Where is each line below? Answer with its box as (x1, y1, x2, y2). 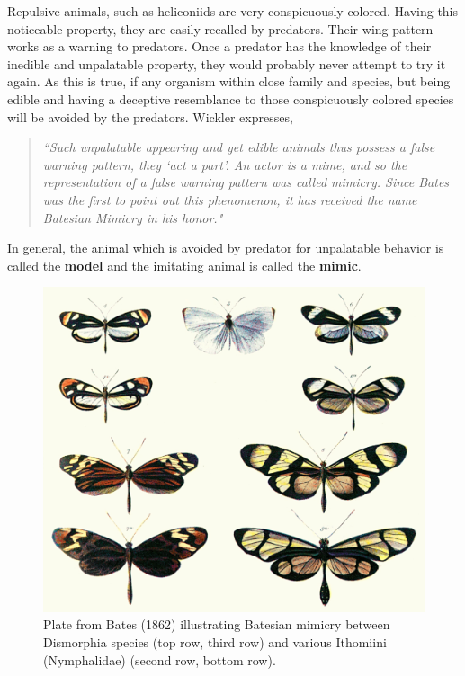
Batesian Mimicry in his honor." (42, 208, 223, 227)
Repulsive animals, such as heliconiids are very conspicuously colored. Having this (7, 2, 459, 20)
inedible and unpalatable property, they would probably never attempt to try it (7, 54, 446, 73)
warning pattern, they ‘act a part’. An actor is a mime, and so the (42, 155, 407, 173)
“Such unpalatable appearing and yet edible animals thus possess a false (42, 138, 435, 156)
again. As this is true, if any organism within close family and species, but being (7, 72, 451, 91)
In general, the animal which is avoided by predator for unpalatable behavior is (7, 238, 444, 257)
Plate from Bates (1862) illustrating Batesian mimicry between (43, 615, 390, 634)
